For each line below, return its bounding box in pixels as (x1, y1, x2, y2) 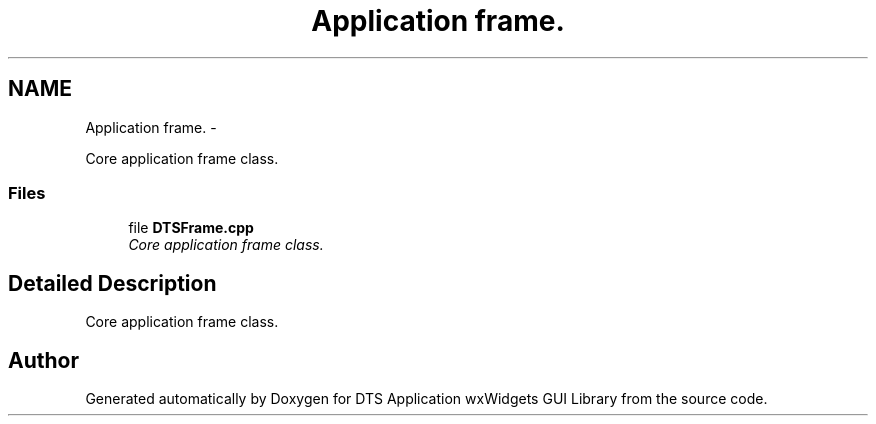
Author (8, 347, 79, 373)
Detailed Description (8, 270, 217, 296)
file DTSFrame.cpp (128, 219, 254, 237)
